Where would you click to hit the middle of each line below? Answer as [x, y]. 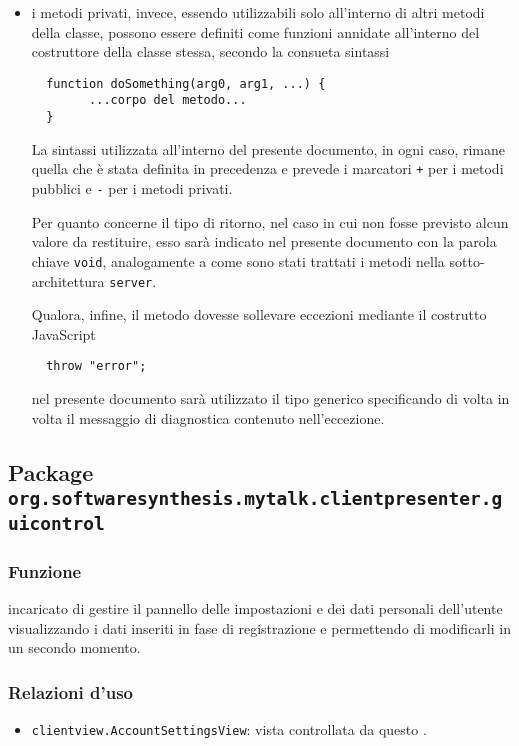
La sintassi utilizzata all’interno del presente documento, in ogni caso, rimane [268, 148]
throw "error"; [96, 366]
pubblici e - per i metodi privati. [132, 188]
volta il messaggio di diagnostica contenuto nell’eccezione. [208, 417]
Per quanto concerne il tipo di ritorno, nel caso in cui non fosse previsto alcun [270, 221]
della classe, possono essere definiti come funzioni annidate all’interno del [255, 31]
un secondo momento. [74, 647]
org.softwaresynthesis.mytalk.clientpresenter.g [255, 498]
